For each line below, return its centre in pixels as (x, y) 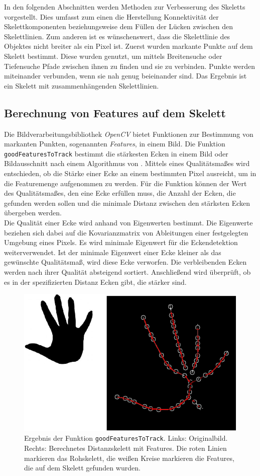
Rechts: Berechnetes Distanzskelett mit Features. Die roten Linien (125, 448)
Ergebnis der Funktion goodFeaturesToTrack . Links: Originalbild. (126, 438)
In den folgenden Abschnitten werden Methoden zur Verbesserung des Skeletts (125, 7)
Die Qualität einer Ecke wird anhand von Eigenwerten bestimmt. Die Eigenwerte (128, 222)
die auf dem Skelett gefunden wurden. (82, 468)
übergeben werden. (33, 213)
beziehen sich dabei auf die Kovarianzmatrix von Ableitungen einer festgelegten (126, 232)
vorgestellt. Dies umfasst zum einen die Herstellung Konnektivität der (111, 16)
